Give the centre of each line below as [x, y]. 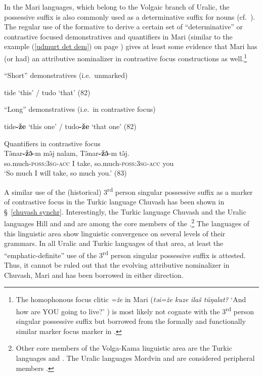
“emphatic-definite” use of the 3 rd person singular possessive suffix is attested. [125, 254]
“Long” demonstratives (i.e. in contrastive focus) [80, 109]
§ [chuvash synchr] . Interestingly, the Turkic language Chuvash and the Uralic [125, 211]
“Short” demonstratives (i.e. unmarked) [66, 75]
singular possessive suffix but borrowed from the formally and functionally [131, 321]
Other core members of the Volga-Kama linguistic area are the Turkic [124, 348]
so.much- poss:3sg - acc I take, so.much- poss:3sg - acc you [89, 163]
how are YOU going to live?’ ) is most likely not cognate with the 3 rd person [135, 310]
